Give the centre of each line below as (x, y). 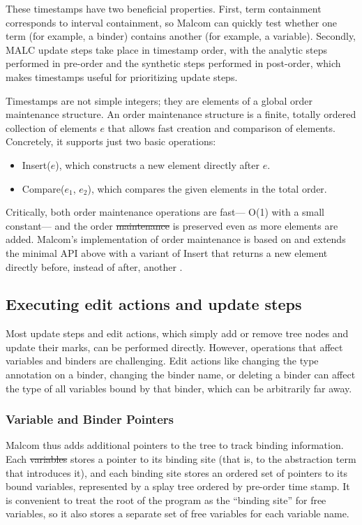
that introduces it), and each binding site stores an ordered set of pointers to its (176, 472)
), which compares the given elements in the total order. (207, 188)
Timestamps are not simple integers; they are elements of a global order (159, 100)
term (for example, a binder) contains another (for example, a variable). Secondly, (181, 36)
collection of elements (51, 127)
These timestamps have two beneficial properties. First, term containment (164, 8)
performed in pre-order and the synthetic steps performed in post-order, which (173, 63)
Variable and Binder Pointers (90, 419)
